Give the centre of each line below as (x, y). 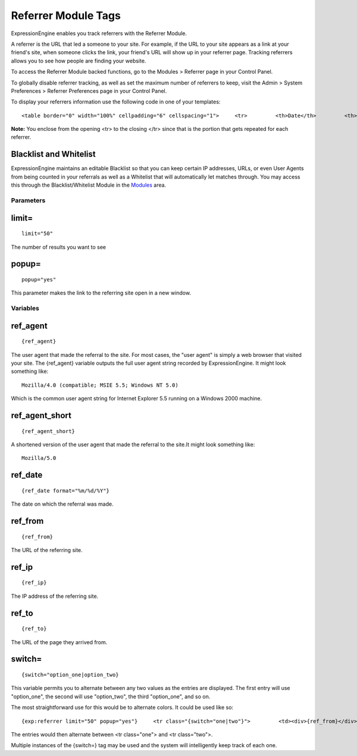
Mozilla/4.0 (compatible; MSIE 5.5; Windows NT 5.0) (100, 385)
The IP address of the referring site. (55, 596)
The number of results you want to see (59, 247)
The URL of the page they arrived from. (59, 642)
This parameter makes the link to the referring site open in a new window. (101, 293)
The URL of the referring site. (47, 550)
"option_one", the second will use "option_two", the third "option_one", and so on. (111, 697)
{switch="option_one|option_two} (70, 675)
